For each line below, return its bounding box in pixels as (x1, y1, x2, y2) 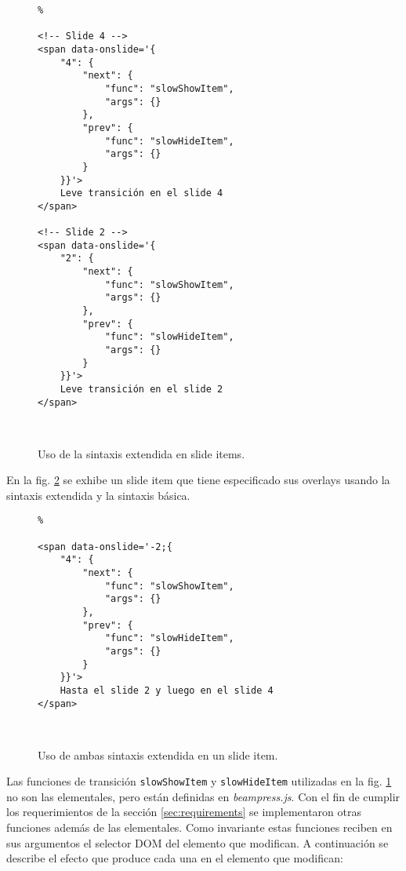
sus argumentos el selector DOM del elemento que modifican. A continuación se (6, 834, 389, 851)
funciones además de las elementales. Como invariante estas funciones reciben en (6, 819, 393, 836)
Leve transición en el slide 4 (60, 188, 223, 199)
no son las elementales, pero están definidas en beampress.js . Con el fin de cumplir (6, 788, 401, 804)
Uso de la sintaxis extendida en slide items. (38, 445, 245, 461)
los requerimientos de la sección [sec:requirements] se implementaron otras (6, 804, 362, 820)
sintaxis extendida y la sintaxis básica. (6, 487, 190, 503)
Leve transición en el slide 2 (60, 384, 223, 395)
